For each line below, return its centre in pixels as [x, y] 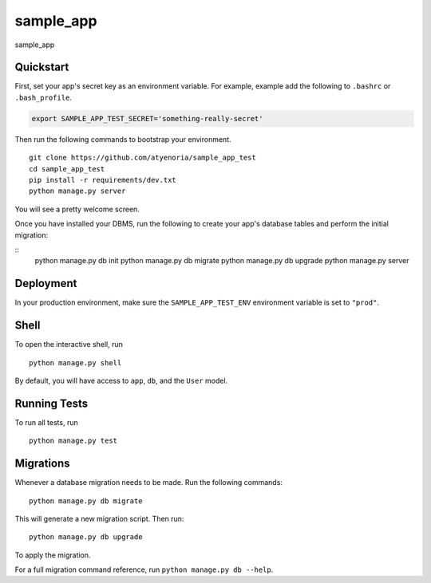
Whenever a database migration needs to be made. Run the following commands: [149, 483]
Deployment [46, 284]
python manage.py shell [75, 362]
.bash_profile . [43, 97]
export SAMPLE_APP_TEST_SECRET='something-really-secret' [147, 118]
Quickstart [42, 67]
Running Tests [51, 403]
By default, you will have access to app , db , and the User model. [121, 380]
